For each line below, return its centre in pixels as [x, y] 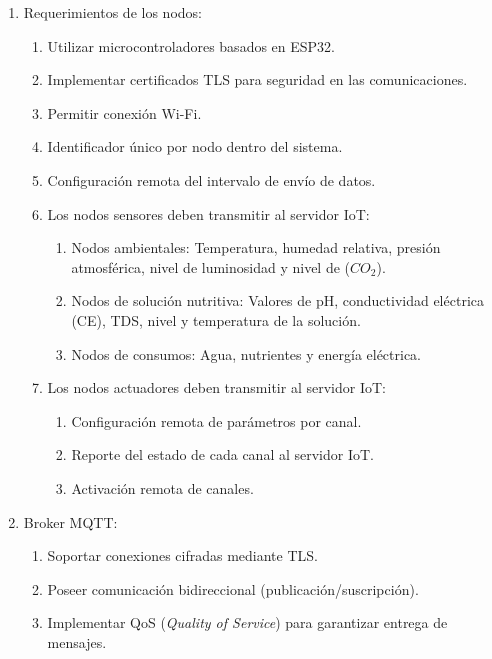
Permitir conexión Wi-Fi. [124, 112]
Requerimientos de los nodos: [112, 12]
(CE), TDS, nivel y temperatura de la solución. [216, 319]
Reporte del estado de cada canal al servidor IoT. [222, 454]
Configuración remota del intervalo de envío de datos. [211, 179]
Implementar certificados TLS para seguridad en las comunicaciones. [257, 79]
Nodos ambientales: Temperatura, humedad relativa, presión [256, 247]
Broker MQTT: [70, 521]
